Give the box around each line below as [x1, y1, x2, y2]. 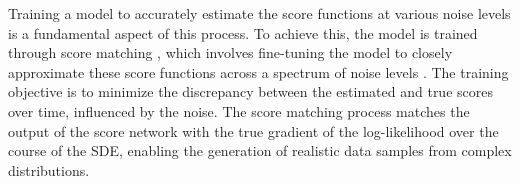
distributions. [8, 159, 90, 180]
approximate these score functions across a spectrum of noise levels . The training [8, 61, 509, 82]
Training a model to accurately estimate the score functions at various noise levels [8, 3, 511, 23]
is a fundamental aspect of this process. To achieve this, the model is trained [8, 22, 478, 43]
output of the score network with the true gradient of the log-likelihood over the [8, 120, 499, 141]
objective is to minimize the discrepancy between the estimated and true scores [8, 81, 493, 102]
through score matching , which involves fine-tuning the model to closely [8, 42, 453, 63]
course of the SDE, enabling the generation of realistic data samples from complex [8, 140, 512, 161]
